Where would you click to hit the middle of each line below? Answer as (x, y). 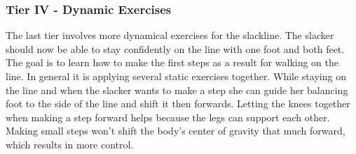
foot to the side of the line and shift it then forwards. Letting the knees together (178, 103)
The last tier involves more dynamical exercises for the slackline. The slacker (170, 35)
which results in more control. (70, 144)
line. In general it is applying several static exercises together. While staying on (176, 76)
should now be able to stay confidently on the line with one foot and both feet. (175, 48)
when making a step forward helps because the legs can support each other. (168, 117)
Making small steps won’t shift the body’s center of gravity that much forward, (176, 131)
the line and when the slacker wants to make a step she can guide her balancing (177, 90)
